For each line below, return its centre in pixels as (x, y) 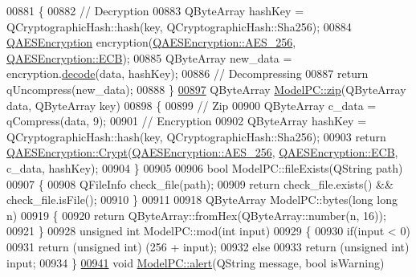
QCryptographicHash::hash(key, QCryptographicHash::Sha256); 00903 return (196, 136)
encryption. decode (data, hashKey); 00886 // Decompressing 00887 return (188, 73)
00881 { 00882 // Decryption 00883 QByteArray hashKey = (155, 10)
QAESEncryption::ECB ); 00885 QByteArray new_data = (149, 57)
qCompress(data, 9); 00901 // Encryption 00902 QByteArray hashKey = (187, 121)
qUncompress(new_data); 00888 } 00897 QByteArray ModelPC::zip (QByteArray (206, 89)
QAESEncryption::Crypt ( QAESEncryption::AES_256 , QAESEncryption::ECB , (202, 152)
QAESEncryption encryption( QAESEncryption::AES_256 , (151, 42)
